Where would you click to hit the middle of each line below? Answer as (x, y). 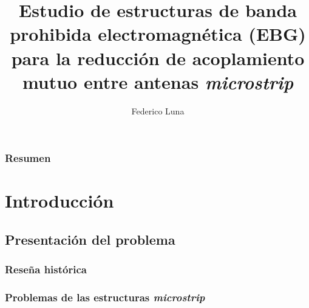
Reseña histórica (46, 269)
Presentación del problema (90, 239)
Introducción (59, 201)
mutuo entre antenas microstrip (158, 82)
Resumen (28, 158)
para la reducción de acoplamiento (158, 58)
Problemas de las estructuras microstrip (105, 297)
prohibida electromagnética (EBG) (158, 34)
